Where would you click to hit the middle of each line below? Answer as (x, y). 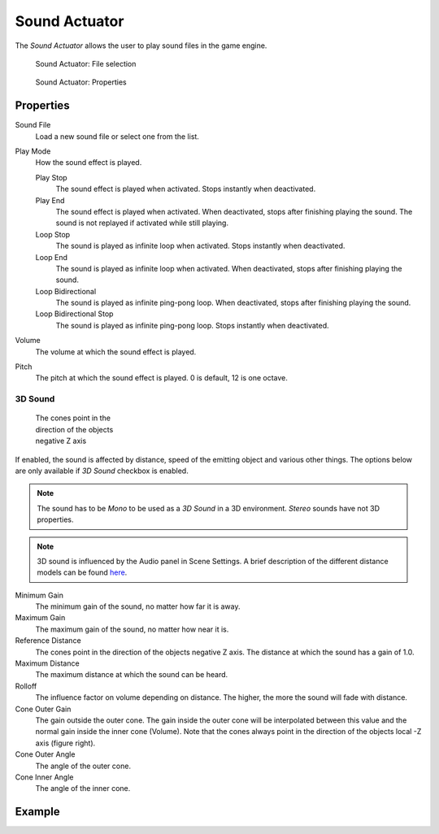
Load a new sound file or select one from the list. (117, 136)
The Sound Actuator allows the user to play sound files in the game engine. (141, 46)
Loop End (52, 257)
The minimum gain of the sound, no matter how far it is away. (138, 606)
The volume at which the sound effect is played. (116, 352)
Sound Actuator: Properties (81, 82)
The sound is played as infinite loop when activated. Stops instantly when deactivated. (200, 246)
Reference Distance (48, 641)
